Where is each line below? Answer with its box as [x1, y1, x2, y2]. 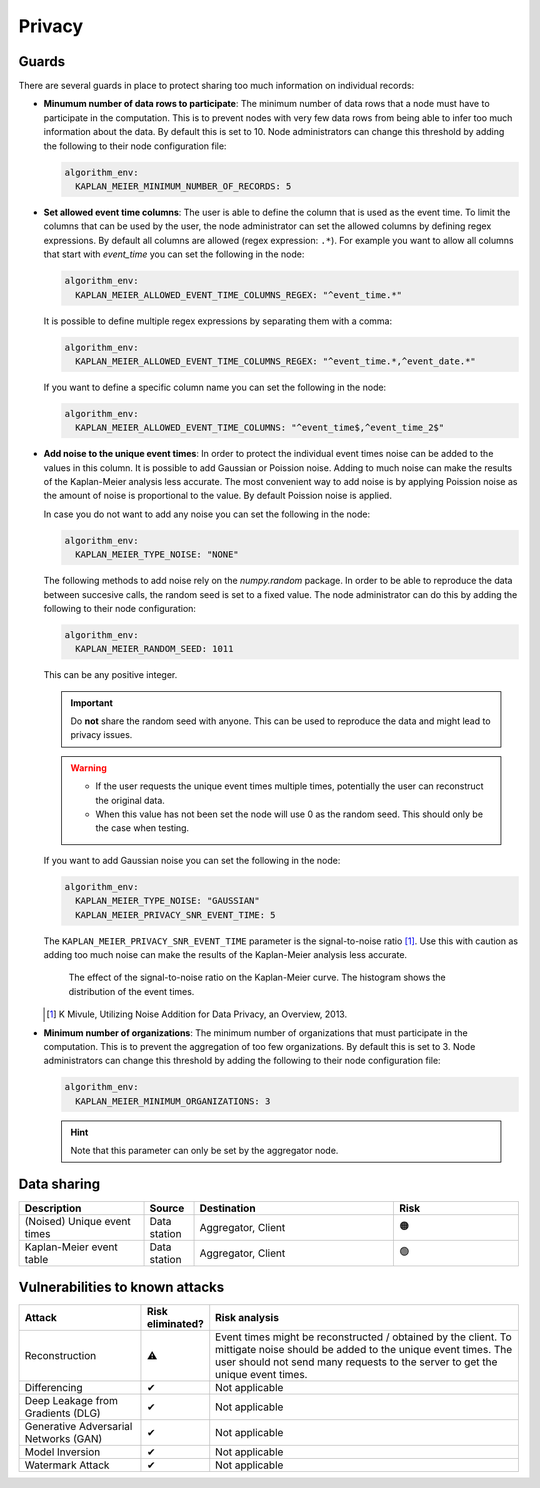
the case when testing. [95, 822, 190, 834]
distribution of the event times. [68, 985, 195, 997]
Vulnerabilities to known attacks [18, 1279, 225, 1296]
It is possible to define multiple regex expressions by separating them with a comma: [43, 315, 393, 327]
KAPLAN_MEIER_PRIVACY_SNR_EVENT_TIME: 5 [75, 909, 276, 920]
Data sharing [18, 1175, 101, 1192]
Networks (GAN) [24, 1432, 103, 1446]
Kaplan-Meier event [24, 1240, 119, 1254]
